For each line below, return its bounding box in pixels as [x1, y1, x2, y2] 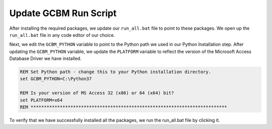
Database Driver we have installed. [9, 55, 82, 61]
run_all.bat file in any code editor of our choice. [9, 32, 115, 38]
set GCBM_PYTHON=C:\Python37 [20, 76, 92, 82]
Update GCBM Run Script [9, 8, 117, 19]
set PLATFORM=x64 [20, 97, 63, 103]
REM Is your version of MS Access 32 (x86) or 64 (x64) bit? [20, 90, 174, 96]
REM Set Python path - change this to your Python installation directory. [20, 69, 212, 75]
